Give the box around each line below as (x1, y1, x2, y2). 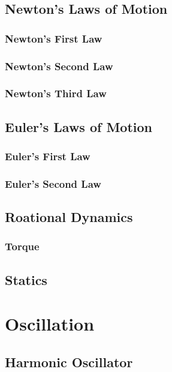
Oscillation (5, 311, 95, 336)
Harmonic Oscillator (5, 352, 133, 371)
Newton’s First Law (5, 31, 102, 46)
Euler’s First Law (5, 149, 90, 164)
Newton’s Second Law (5, 58, 113, 73)
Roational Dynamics (5, 208, 133, 226)
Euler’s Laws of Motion (5, 117, 152, 136)
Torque (5, 239, 40, 254)
